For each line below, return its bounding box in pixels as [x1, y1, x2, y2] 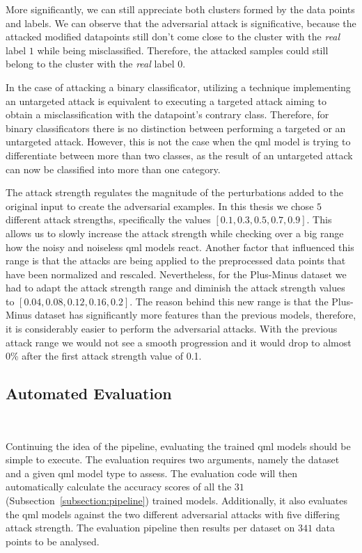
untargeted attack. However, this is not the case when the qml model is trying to [6, 134, 351, 149]
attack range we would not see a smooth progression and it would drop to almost [6, 335, 352, 349]
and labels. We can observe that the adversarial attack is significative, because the [6, 15, 356, 30]
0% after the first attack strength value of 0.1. [6, 348, 202, 363]
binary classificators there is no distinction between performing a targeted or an [6, 120, 346, 135]
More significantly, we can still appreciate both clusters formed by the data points [6, 2, 355, 16]
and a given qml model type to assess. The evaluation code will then [6, 465, 298, 480]
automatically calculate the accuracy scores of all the [6, 479, 232, 494]
